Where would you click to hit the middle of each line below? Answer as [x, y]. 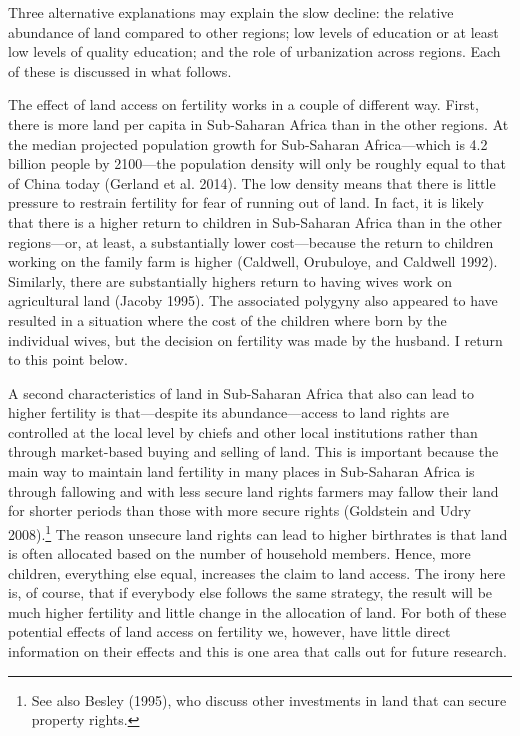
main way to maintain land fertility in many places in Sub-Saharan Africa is [241, 471]
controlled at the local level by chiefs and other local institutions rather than [243, 431]
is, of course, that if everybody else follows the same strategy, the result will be [250, 592]
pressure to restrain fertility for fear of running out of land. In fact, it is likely [246, 202]
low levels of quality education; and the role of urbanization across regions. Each [254, 51]
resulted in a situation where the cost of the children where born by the [227, 319]
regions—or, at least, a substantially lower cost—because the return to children [251, 241]
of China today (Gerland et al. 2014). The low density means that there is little [252, 182]
